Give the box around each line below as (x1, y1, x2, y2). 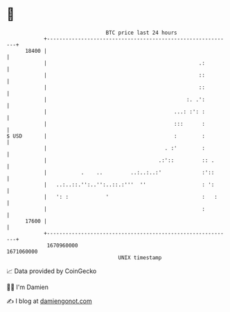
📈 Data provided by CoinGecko (6, 267, 97, 275)
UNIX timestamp (118, 254, 162, 261)
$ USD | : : (6, 132, 206, 140)
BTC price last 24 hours (105, 29, 177, 36)
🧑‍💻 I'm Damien (6, 283, 49, 291)
